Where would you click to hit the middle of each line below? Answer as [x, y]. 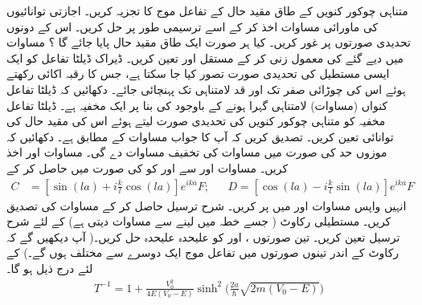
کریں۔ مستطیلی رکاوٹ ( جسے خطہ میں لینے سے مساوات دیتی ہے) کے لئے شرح [199, 221]
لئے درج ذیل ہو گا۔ [50, 268]
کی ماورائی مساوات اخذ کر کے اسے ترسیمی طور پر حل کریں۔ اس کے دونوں [193, 26]
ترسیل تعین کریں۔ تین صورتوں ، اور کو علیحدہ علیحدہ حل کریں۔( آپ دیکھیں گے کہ [203, 236]
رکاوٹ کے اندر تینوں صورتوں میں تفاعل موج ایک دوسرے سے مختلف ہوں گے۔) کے [203, 252]
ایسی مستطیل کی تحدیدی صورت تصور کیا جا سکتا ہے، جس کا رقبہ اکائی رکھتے [198, 73]
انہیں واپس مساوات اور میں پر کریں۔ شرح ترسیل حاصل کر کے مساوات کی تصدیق [207, 205]
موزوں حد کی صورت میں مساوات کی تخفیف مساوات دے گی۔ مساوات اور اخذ [197, 152]
